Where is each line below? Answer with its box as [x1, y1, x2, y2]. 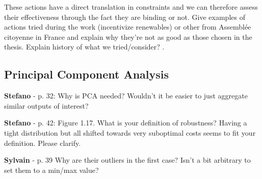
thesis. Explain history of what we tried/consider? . [4, 41, 165, 52]
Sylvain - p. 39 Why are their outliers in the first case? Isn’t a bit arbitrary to [4, 155, 251, 165]
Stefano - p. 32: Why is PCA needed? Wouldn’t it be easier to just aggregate [4, 90, 248, 101]
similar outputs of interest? [4, 100, 89, 111]
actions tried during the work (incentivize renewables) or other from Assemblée [4, 21, 251, 32]
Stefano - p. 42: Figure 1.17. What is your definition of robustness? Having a [4, 117, 247, 128]
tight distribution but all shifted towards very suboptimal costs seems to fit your [4, 127, 256, 138]
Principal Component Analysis [4, 66, 169, 82]
